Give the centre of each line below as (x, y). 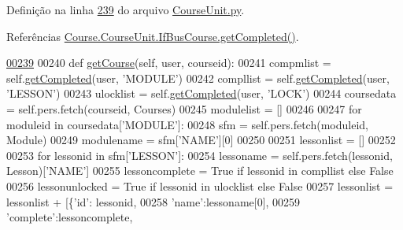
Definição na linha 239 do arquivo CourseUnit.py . (126, 9)
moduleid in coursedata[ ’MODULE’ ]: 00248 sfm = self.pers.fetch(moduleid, (187, 124)
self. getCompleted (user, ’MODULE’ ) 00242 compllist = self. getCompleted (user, (198, 78)
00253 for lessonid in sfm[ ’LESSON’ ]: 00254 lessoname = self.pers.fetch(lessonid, (200, 155)
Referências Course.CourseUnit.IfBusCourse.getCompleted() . (153, 36)
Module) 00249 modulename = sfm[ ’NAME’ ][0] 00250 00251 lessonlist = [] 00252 (201, 140)
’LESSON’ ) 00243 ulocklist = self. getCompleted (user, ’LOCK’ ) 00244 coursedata (201, 93)
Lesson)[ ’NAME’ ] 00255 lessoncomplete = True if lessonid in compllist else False (200, 171)
